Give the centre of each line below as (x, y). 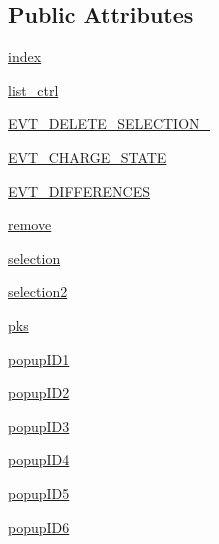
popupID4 (39, 459)
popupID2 (39, 392)
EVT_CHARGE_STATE (87, 156)
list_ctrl (33, 89)
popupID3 (39, 425)
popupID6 (39, 526)
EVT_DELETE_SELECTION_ (109, 123)
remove (30, 224)
